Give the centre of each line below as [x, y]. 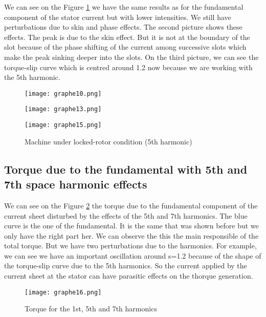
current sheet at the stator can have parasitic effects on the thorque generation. [129, 276]
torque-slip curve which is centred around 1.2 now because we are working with [128, 67]
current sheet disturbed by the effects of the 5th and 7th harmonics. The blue [126, 215]
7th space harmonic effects [76, 184]
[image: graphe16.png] [63, 292]
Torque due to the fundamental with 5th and [126, 169]
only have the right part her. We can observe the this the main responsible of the [131, 235]
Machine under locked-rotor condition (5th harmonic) [108, 141]
